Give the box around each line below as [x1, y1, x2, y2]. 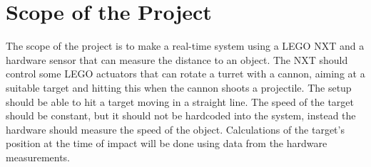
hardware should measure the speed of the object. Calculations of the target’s [6, 122, 345, 136]
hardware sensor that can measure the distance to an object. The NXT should [6, 52, 348, 67]
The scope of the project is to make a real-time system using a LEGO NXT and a [6, 38, 365, 53]
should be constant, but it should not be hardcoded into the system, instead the [6, 108, 356, 123]
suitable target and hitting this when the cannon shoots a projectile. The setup [6, 80, 352, 95]
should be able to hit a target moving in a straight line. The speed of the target [6, 94, 355, 109]
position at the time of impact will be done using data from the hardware [6, 136, 327, 151]
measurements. [6, 149, 71, 164]
